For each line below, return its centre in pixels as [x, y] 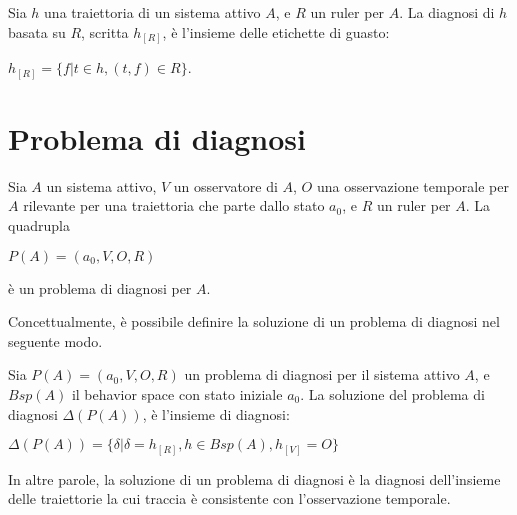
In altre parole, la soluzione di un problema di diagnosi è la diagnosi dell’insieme [254, 478]
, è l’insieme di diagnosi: [216, 413]
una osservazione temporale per [412, 185]
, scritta [105, 31]
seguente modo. [55, 340]
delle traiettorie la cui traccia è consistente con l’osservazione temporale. [229, 498]
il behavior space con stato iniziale [177, 393]
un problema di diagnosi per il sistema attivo [322, 374]
